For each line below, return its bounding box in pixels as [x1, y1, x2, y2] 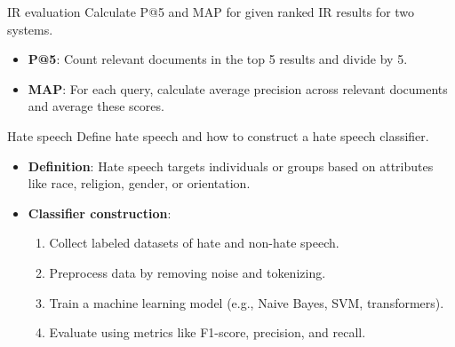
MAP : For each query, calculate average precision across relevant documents [28, 79, 448, 98]
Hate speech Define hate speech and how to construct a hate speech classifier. [7, 126, 429, 145]
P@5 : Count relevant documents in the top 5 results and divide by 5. [28, 50, 408, 68]
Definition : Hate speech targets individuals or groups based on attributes [28, 156, 434, 175]
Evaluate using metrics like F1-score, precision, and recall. [49, 323, 366, 342]
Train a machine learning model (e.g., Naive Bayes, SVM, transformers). [49, 293, 444, 312]
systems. [7, 20, 53, 38]
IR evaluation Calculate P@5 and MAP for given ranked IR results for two [7, 3, 415, 20]
